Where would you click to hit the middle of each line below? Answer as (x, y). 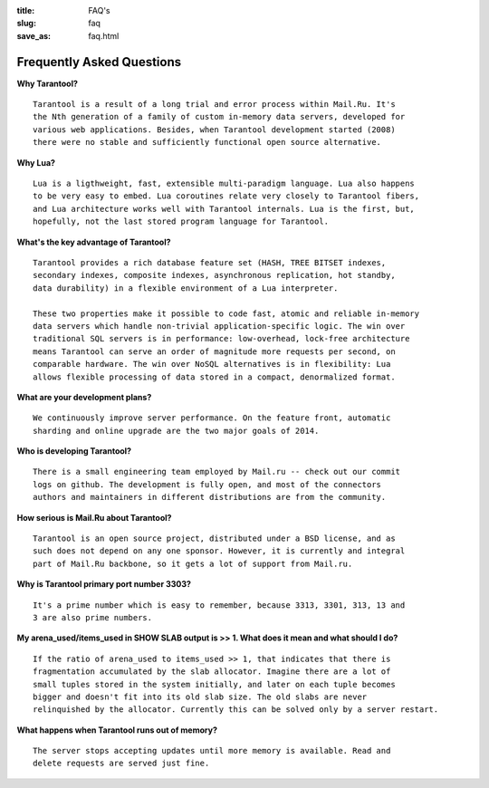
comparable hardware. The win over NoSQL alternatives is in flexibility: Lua (212, 364)
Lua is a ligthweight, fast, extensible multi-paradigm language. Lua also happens (224, 184)
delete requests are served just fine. (121, 764)
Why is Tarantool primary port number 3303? (104, 584)
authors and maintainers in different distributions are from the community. (210, 497)
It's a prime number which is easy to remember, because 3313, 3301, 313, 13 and (219, 605)
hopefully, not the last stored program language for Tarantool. (181, 221)
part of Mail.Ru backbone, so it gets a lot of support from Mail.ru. (193, 563)
